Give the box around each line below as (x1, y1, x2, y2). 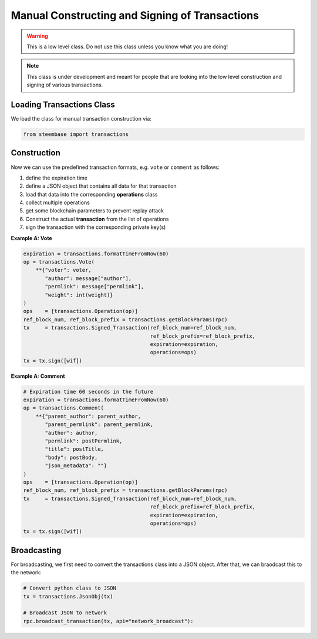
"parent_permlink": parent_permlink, (45, 421, 154, 428)
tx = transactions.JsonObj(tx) (23, 593, 114, 600)
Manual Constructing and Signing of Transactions (11, 9, 259, 22)
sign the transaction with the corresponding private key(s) (25, 224, 166, 231)
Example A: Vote (11, 234, 52, 241)
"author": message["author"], (45, 275, 132, 282)
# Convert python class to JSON (23, 585, 117, 591)
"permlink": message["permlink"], (45, 283, 144, 290)
